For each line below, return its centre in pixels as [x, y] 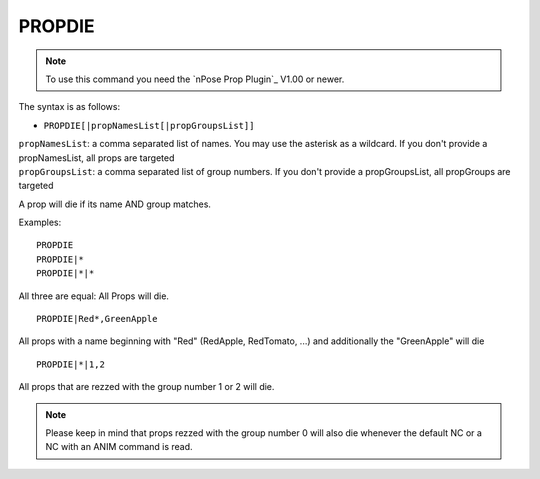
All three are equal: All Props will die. [94, 296]
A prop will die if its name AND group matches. [115, 204]
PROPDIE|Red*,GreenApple [97, 319]
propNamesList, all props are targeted [96, 157]
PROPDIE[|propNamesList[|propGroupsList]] [149, 125]
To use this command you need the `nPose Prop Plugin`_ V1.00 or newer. [195, 79]
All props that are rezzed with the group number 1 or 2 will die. [146, 387]
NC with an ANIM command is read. [119, 447]
